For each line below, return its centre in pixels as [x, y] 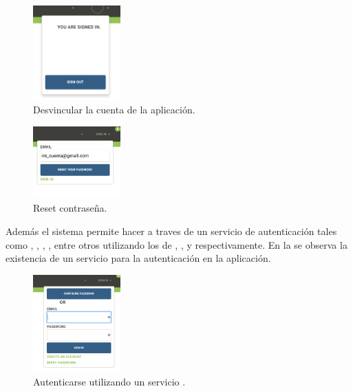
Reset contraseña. [70, 208]
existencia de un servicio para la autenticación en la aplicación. [138, 258]
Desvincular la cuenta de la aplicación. [114, 110]
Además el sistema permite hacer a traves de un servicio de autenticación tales [171, 231]
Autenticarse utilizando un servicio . [109, 381]
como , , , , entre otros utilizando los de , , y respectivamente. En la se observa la [176, 244]
